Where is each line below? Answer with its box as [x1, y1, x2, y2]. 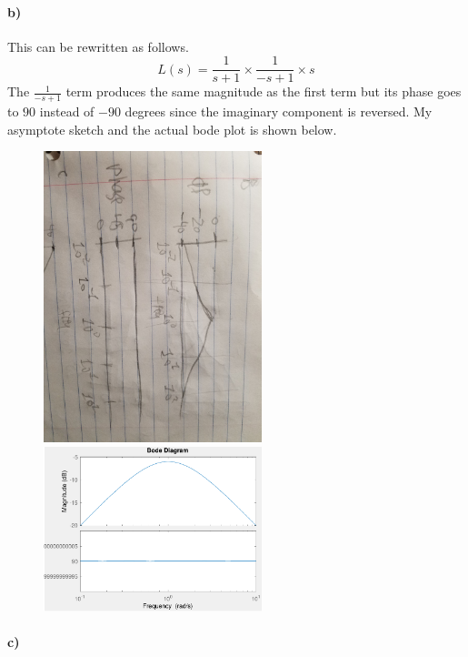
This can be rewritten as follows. [7, 36, 189, 56]
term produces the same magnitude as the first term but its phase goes [65, 82, 462, 101]
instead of [39, 102, 95, 121]
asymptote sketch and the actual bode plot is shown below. [7, 119, 337, 138]
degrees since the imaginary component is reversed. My [124, 102, 433, 121]
